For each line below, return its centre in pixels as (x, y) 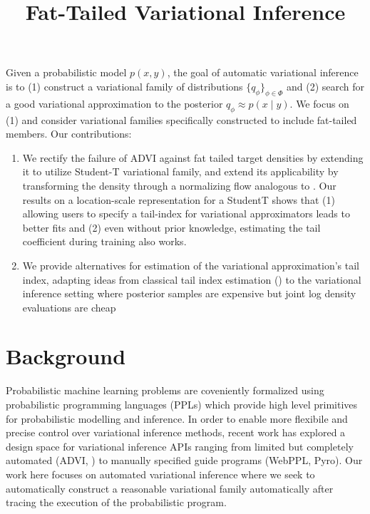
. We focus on (319, 103)
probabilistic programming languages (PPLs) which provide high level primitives (182, 404)
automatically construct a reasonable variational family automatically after (170, 488)
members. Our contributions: (69, 134)
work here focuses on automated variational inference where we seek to (160, 474)
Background (66, 356)
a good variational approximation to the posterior (114, 103)
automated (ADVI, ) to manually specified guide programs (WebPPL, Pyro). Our (184, 460)
